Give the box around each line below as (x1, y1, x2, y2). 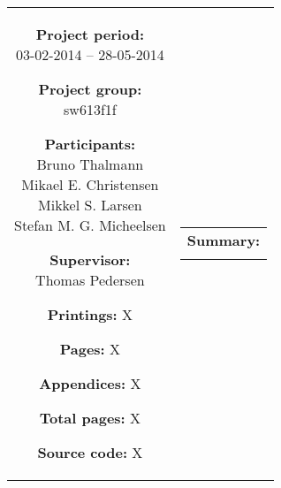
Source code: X (37, 442, 143, 462)
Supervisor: (49, 249, 131, 270)
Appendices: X (39, 373, 141, 393)
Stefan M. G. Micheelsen (14, 215, 166, 235)
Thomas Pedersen (35, 270, 145, 290)
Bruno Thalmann (36, 154, 144, 174)
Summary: (186, 229, 261, 250)
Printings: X (47, 304, 133, 324)
